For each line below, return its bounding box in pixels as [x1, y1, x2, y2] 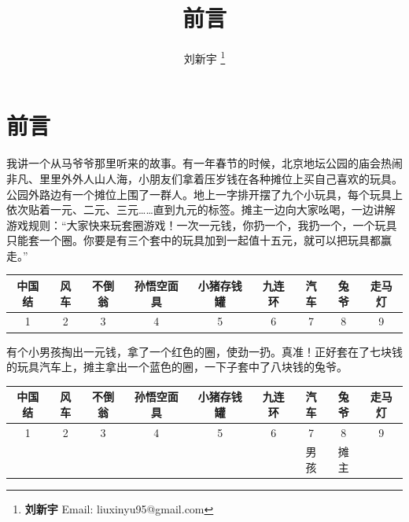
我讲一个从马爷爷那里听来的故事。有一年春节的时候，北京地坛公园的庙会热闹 [6, 155, 403, 171]
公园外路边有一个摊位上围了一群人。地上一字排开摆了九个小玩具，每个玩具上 [6, 186, 403, 202]
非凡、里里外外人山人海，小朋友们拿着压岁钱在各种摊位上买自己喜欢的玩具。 [6, 170, 403, 186]
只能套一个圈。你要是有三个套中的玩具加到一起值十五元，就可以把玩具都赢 [6, 232, 392, 248]
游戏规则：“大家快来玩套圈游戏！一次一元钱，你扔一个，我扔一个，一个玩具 [6, 216, 397, 233]
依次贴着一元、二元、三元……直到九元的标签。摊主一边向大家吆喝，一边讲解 [6, 201, 396, 218]
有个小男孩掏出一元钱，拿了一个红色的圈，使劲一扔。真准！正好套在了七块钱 [6, 343, 403, 359]
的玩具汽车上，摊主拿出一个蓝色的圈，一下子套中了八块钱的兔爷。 [6, 358, 348, 375]
